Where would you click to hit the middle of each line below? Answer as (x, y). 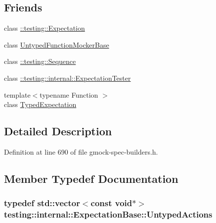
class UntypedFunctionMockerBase (57, 44)
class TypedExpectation (40, 104)
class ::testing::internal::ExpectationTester (67, 78)
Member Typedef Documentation (91, 178)
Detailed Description (58, 131)
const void (111, 203)
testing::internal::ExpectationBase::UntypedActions (108, 214)
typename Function (69, 94)
